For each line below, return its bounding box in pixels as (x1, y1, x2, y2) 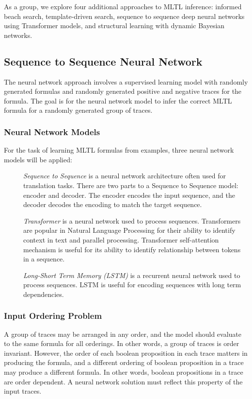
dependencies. (23, 289, 64, 299)
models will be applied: (4, 154, 72, 164)
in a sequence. (23, 254, 65, 264)
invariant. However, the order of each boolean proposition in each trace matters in (4, 347, 248, 358)
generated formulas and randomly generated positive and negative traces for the (4, 86, 242, 96)
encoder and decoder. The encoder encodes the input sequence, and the (23, 190, 235, 200)
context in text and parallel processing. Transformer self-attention (23, 234, 219, 244)
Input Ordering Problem (4, 310, 102, 322)
